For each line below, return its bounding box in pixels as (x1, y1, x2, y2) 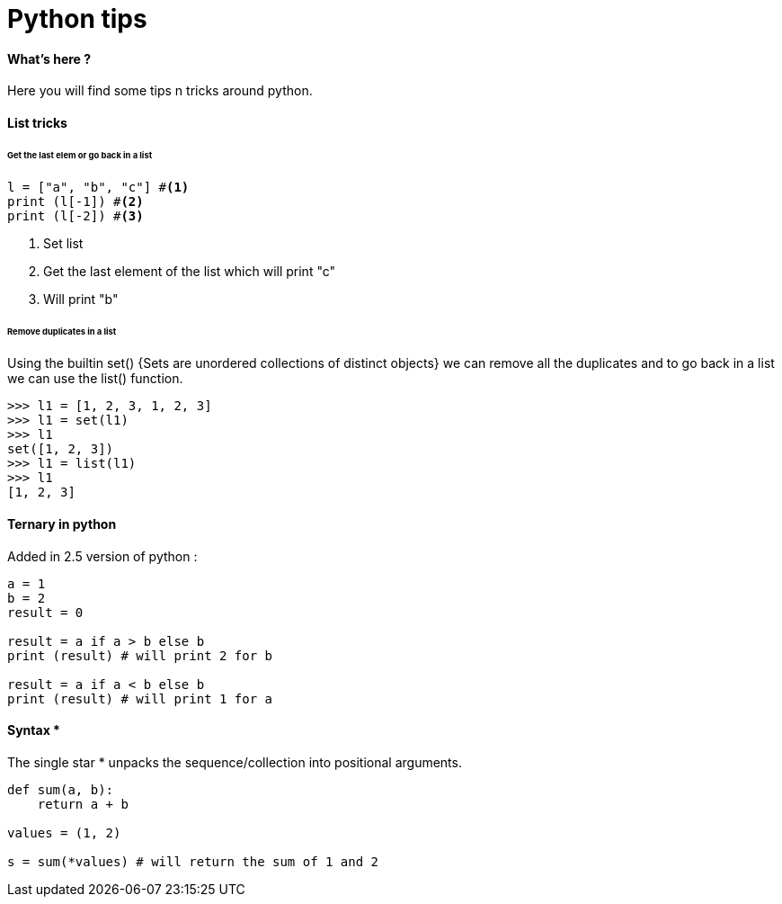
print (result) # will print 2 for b (7, 648, 273, 663)
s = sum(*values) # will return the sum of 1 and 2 (7, 854, 379, 869)
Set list (43, 235, 84, 251)
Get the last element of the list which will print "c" (43, 263, 336, 279)
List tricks (7, 114, 67, 130)
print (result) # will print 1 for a (7, 691, 273, 706)
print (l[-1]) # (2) (7, 193, 144, 209)
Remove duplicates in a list (7, 326, 117, 336)
